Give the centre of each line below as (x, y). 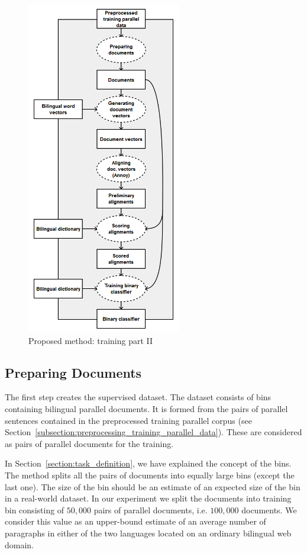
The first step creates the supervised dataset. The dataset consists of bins (138, 397)
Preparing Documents (73, 372)
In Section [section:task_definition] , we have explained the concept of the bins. (148, 463)
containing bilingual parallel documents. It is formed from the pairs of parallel (146, 409)
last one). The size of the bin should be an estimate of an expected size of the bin (153, 486)
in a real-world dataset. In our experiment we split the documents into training (148, 498)
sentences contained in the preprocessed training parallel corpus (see (128, 420)
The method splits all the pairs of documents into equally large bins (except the (150, 475)
